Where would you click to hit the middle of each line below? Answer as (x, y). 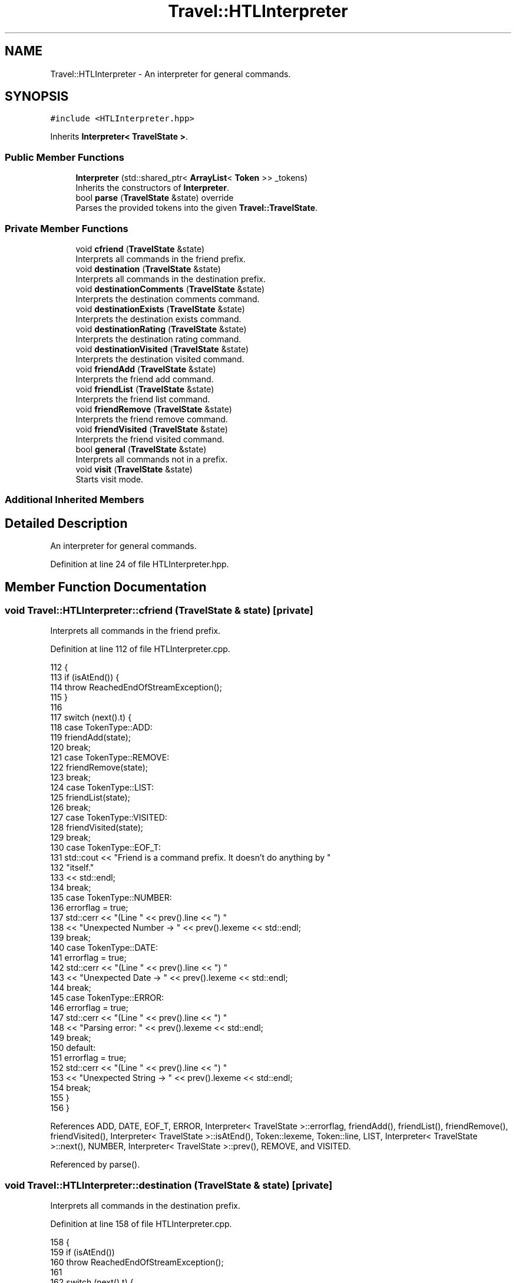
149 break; (71, 1038)
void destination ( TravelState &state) (148, 269)
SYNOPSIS (37, 97)
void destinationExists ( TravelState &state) (160, 309)
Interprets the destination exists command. (158, 319)
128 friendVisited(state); (97, 828)
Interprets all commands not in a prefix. (152, 459)
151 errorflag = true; (88, 1058)
